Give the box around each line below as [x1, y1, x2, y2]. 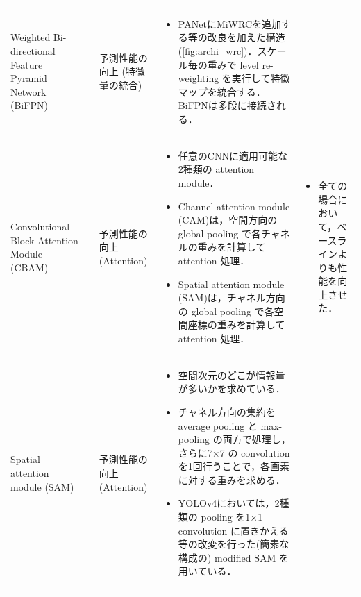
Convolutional [10, 219, 70, 233]
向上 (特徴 [99, 64, 145, 78]
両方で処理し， [222, 432, 291, 446]
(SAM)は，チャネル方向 [178, 290, 285, 305]
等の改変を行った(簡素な [178, 537, 289, 551]
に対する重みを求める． [178, 472, 285, 487]
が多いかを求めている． [178, 381, 285, 396]
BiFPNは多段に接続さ [178, 98, 276, 112]
